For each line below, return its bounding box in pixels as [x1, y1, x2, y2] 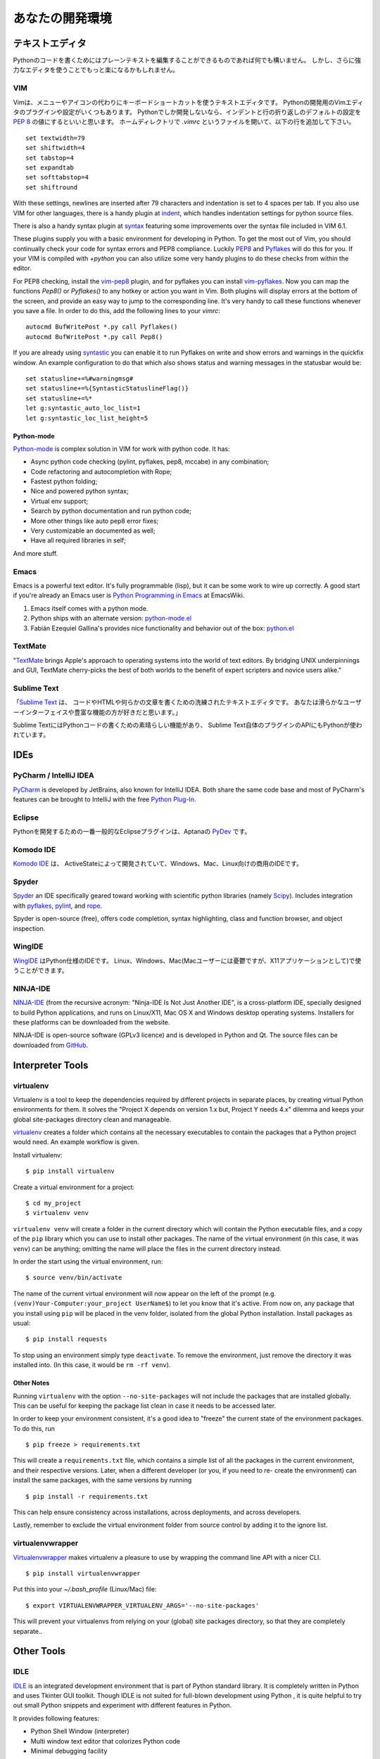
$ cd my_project [25, 1200, 82, 1207]
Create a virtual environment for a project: [13, 1183, 135, 1191]
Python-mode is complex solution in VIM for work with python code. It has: [13, 444, 230, 453]
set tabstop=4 [25, 153, 74, 162]
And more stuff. [13, 549, 58, 557]
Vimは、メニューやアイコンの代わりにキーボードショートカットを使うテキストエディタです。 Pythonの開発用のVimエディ [13, 98, 364, 106]
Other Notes [13, 1379, 50, 1387]
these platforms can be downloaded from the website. [13, 1017, 170, 1027]
